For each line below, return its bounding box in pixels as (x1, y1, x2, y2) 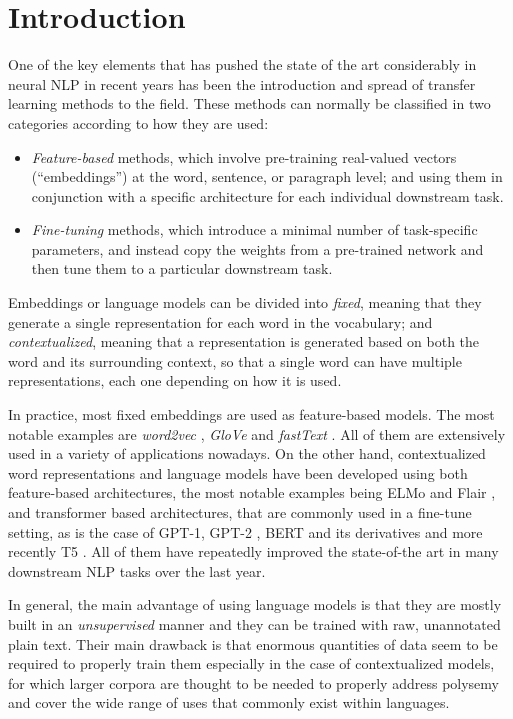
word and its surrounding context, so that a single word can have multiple (8, 350, 462, 371)
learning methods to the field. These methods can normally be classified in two (8, 93, 491, 114)
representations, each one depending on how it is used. (8, 370, 342, 391)
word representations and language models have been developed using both (8, 462, 468, 483)
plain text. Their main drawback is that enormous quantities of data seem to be (8, 633, 498, 654)
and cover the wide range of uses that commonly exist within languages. (8, 692, 450, 713)
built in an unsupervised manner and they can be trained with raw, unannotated (8, 613, 501, 634)
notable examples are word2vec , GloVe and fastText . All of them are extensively (8, 423, 506, 444)
